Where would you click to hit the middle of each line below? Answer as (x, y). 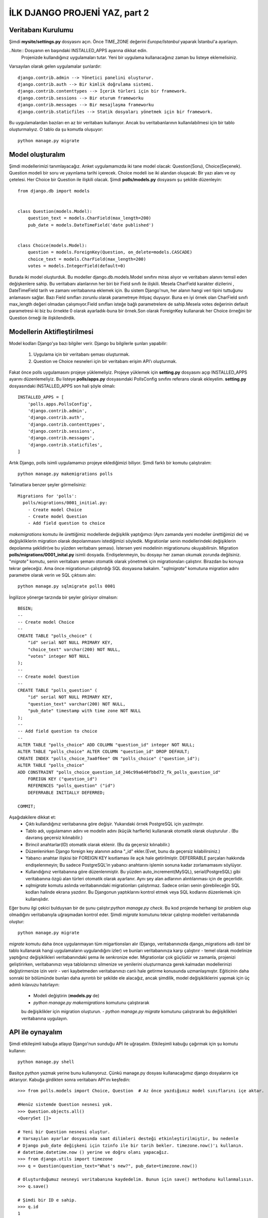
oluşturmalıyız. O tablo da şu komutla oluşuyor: (56, 130)
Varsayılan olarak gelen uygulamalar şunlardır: (55, 66)
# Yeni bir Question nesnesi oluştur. (64, 1132)
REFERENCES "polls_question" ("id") (71, 786)
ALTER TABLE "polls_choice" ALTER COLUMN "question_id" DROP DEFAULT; (104, 752)
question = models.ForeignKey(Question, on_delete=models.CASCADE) (110, 252)
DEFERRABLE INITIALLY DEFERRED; (66, 792)
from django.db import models (54, 191)
